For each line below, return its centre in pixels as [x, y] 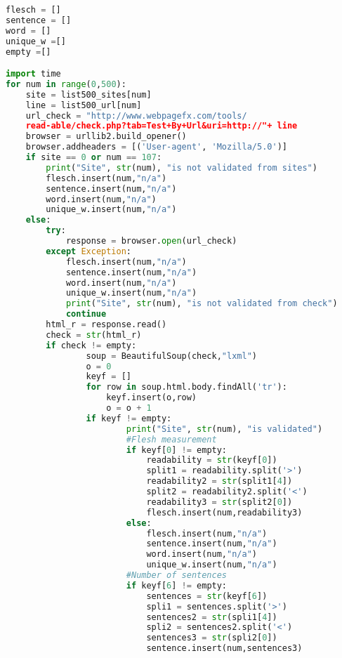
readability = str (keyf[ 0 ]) [212, 460]
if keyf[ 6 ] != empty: [177, 585]
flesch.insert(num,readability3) [224, 512]
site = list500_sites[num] [88, 94]
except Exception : [89, 251]
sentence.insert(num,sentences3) [224, 649]
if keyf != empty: [129, 418]
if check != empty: [91, 345]
